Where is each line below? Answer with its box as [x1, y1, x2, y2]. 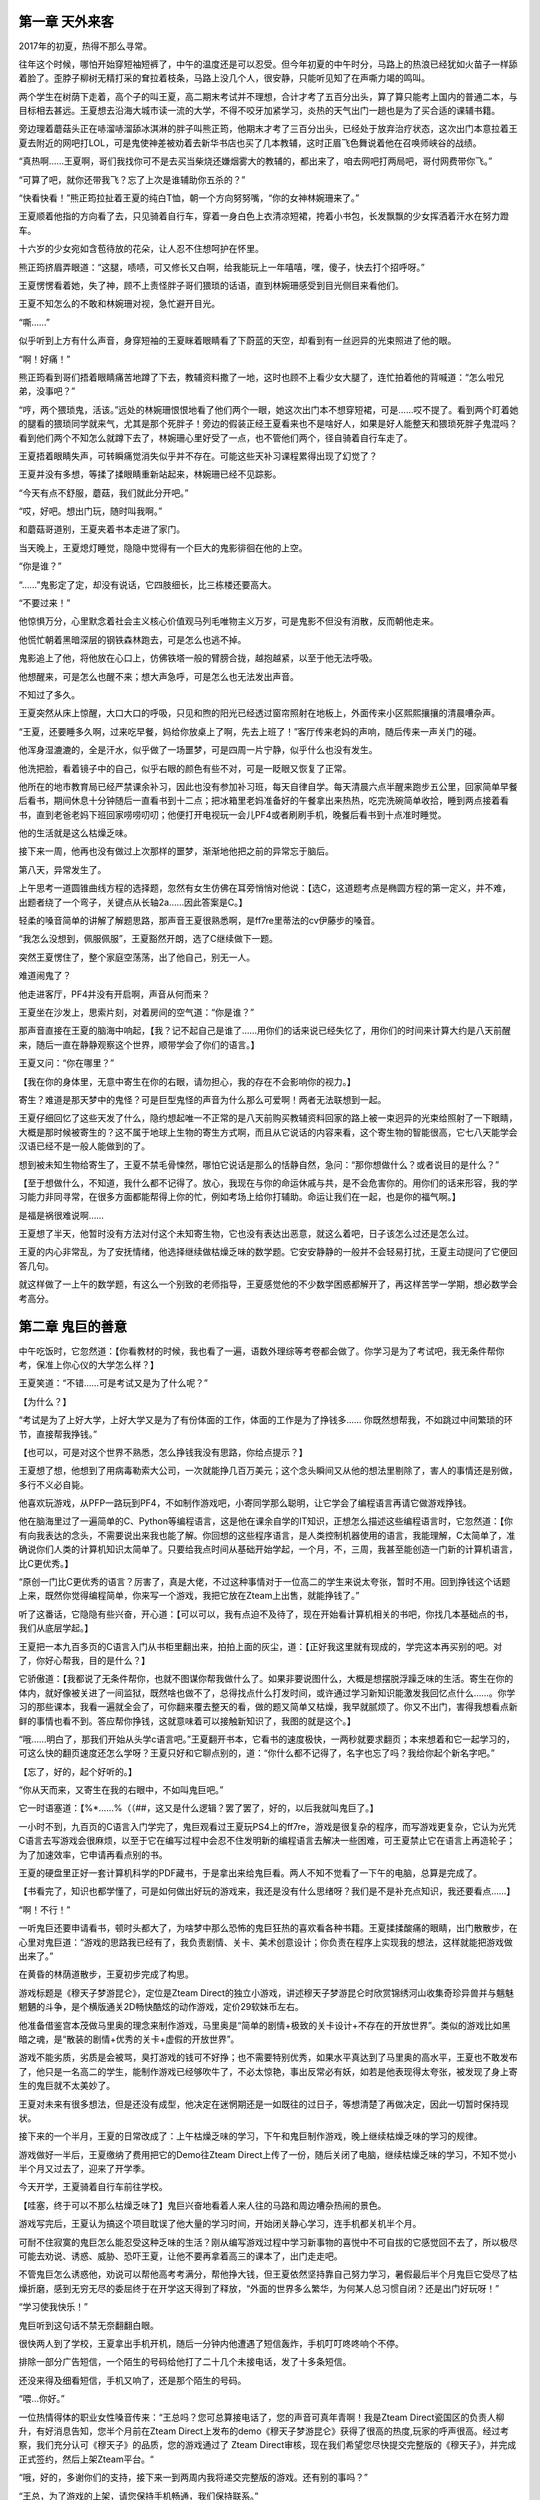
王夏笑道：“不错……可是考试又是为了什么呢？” [18, 1377, 209, 1389]
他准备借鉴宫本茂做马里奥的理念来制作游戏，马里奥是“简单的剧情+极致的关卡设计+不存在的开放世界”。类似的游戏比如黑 [18, 2019, 511, 2031]
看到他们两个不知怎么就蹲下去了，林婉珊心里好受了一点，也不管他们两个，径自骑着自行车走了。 [18, 431, 413, 444]
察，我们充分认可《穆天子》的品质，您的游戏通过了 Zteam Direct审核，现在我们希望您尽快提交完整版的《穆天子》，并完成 [18, 2439, 517, 2451]
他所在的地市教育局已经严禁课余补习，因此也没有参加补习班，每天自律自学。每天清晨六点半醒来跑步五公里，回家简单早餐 [18, 780, 518, 792]
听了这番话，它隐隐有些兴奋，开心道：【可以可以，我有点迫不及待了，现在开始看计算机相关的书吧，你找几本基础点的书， [18, 1608, 514, 1620]
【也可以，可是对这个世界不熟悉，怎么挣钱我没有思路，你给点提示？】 [18, 1446, 308, 1458]
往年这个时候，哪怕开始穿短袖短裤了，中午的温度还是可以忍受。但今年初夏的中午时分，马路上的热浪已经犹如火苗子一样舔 [18, 58, 518, 70]
